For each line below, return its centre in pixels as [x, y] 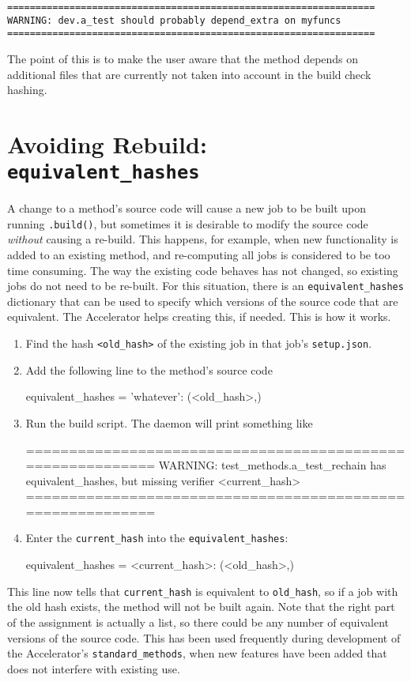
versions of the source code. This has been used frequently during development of [204, 637]
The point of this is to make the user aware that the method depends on [183, 58]
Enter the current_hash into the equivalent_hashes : [157, 538]
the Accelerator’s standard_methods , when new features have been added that [197, 653]
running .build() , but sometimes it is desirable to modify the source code [188, 223]
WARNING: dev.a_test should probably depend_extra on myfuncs [174, 20]
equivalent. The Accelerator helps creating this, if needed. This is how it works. [199, 317]
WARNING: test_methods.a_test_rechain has [272, 465]
